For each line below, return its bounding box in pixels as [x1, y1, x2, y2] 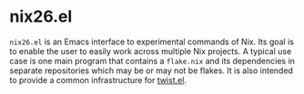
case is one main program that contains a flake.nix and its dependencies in [9, 55, 296, 66]
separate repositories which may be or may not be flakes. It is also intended [9, 65, 294, 76]
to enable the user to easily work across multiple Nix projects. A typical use [9, 45, 292, 56]
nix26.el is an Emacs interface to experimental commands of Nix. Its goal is [9, 36, 294, 47]
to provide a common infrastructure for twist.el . [9, 74, 187, 85]
